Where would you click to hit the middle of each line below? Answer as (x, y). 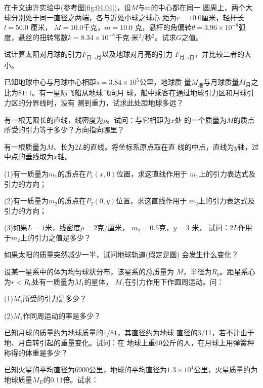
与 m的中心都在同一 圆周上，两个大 (195, 7)
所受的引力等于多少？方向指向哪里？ (64, 130)
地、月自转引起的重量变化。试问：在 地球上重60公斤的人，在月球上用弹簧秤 (129, 343)
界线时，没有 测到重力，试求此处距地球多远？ (108, 102)
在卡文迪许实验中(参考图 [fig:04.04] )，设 (68, 7)
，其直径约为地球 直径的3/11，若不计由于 (186, 332)
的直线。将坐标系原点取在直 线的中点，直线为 (159, 146)
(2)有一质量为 (26, 201)
